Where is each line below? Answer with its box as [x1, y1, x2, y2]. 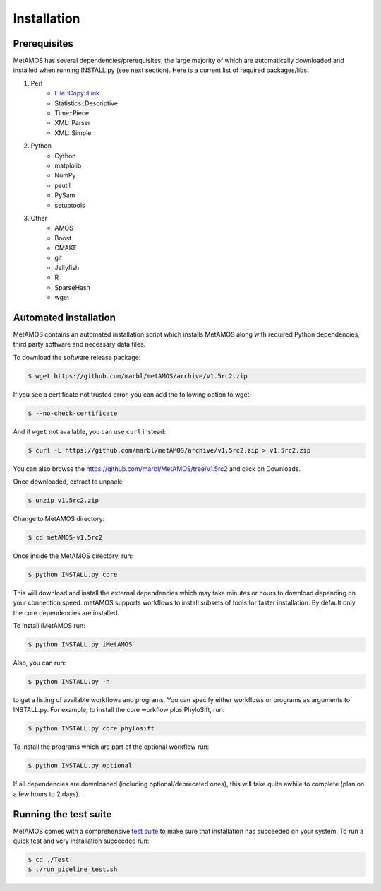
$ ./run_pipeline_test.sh [28, 866, 118, 873]
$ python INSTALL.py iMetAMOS [28, 641, 133, 648]
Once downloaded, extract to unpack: [13, 477, 123, 486]
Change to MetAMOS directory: [13, 515, 105, 523]
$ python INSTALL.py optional [28, 762, 133, 770]
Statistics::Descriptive [54, 99, 119, 107]
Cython [54, 151, 76, 160]
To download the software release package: [13, 353, 141, 361]
